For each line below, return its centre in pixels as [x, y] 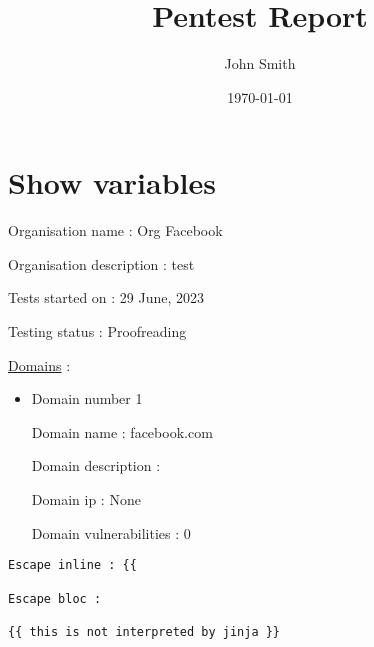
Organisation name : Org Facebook [115, 230]
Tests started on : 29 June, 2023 [106, 297]
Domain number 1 [87, 398]
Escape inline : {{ [72, 565]
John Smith [260, 63]
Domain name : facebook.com [122, 431]
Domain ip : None [86, 499]
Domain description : [96, 465]
